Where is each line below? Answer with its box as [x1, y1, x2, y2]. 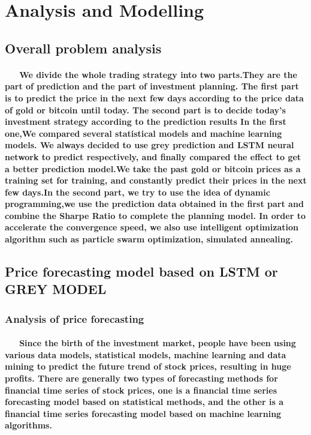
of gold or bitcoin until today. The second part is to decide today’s [5, 103, 286, 116]
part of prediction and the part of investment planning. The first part [5, 80, 299, 92]
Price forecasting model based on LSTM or [5, 262, 278, 281]
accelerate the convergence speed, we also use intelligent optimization [5, 221, 298, 233]
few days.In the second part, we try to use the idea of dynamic [5, 185, 270, 198]
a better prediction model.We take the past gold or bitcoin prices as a [5, 162, 301, 175]
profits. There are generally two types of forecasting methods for [5, 372, 278, 385]
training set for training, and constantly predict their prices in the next [5, 174, 307, 187]
